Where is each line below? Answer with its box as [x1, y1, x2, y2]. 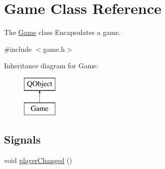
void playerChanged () [4, 155, 72, 166]
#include [4, 43, 32, 54]
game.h [43, 43, 65, 54]
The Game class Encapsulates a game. [4, 27, 121, 37]
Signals [4, 132, 41, 147]
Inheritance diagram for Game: [4, 60, 99, 71]
